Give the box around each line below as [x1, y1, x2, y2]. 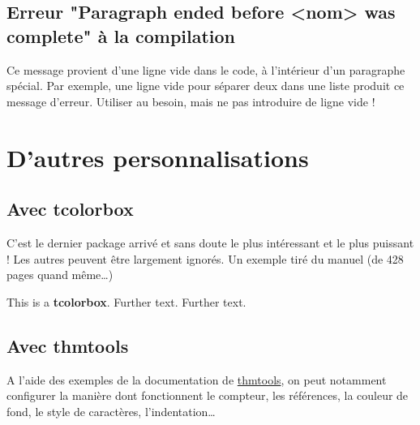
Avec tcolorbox [6, 196, 134, 221]
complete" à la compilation [6, 23, 236, 48]
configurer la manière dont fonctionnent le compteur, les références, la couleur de [6, 387, 409, 404]
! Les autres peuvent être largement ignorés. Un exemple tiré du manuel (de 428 [6, 250, 404, 267]
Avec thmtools [6, 333, 129, 358]
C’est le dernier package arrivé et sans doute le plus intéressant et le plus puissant [6, 234, 414, 251]
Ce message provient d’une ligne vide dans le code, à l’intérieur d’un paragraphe [6, 61, 405, 78]
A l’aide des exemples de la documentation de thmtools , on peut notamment [6, 371, 387, 388]
